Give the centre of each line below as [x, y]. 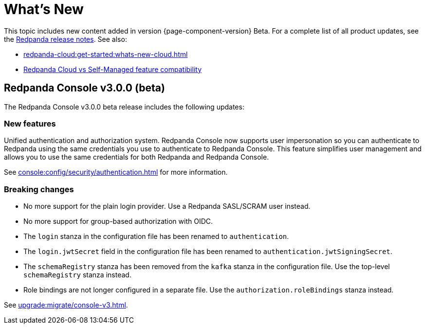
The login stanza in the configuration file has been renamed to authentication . [156, 237]
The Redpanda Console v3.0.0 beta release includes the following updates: [124, 107]
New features [30, 123]
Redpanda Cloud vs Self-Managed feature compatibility [112, 69]
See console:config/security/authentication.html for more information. [116, 172]
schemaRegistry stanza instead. [77, 275]
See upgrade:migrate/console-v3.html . [66, 305]
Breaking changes [39, 189]
